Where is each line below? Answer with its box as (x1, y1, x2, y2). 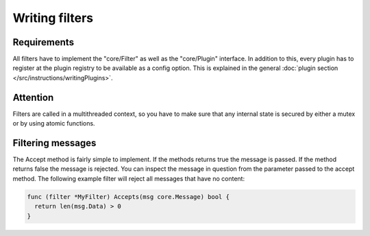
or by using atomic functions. (12, 119, 95, 128)
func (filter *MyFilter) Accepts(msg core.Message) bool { (27, 193, 230, 200)
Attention (12, 91, 54, 103)
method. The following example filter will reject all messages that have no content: (12, 174, 245, 182)
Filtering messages (12, 137, 97, 149)
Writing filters (12, 10, 94, 25)
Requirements (12, 36, 75, 48)
